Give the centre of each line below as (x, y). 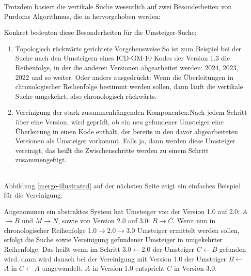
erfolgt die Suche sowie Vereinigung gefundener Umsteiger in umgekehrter (113, 239)
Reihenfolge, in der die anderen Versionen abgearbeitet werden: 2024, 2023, (127, 67)
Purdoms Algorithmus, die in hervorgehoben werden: (82, 16)
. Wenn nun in (194, 221)
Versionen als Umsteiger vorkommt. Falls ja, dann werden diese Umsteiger (125, 141)
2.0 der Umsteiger (168, 249)
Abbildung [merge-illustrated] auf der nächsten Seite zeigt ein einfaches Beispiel (122, 185)
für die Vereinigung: (33, 195)
